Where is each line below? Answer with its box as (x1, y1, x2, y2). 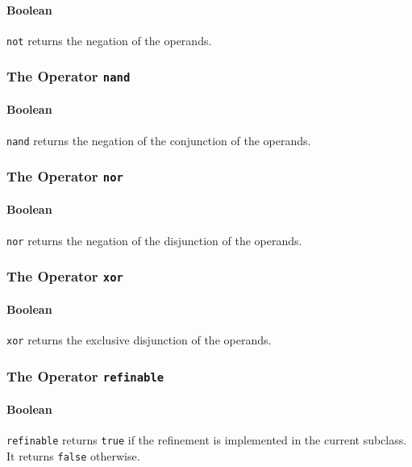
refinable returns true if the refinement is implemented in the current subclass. (6, 432, 407, 448)
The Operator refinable (6, 365, 164, 386)
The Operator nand (6, 66, 131, 86)
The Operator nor (6, 166, 123, 186)
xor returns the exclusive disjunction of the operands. (6, 331, 272, 348)
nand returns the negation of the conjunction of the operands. (6, 131, 311, 148)
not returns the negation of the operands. (6, 31, 212, 48)
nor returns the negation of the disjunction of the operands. (6, 231, 302, 248)
